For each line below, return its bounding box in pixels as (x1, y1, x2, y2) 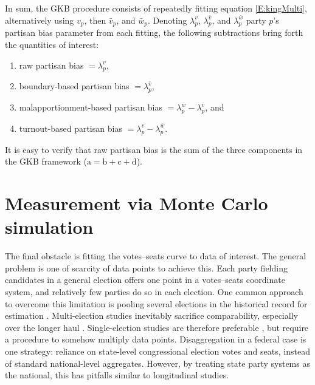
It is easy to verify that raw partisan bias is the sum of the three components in (5, 143, 303, 155)
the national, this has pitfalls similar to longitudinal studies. (5, 369, 229, 381)
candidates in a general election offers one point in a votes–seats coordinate (5, 273, 285, 286)
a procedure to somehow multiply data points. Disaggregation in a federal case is (5, 333, 306, 346)
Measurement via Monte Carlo (5, 191, 268, 216)
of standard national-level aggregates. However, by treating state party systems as (5, 356, 310, 369)
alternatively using (5, 13, 74, 26)
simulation (5, 214, 94, 239)
